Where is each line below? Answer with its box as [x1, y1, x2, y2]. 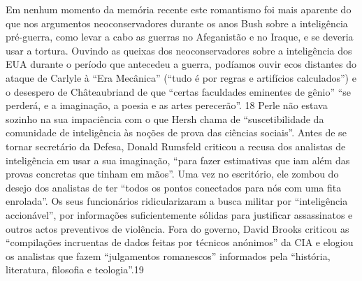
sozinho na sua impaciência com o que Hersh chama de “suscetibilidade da [6, 111, 324, 126]
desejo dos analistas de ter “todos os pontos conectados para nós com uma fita [6, 180, 342, 194]
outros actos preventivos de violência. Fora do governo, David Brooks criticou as [6, 221, 349, 236]
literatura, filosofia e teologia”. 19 [6, 262, 144, 277]
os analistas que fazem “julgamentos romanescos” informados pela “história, [6, 248, 331, 263]
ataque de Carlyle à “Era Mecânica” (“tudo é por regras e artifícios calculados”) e [6, 70, 356, 85]
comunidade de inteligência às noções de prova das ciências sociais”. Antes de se [6, 125, 347, 140]
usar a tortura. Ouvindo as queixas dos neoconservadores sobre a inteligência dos [6, 43, 352, 57]
